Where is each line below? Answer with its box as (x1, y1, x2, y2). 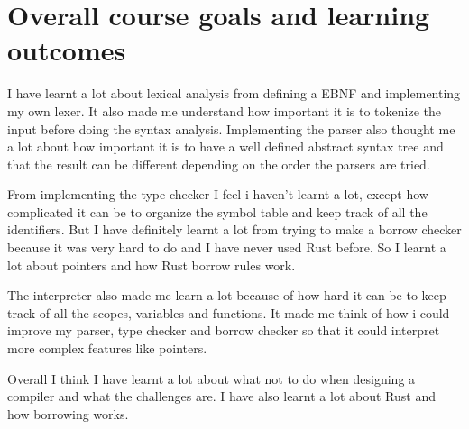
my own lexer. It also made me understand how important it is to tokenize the (7, 101, 441, 120)
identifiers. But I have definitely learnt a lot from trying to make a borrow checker (7, 220, 462, 239)
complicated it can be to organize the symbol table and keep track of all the (7, 202, 428, 221)
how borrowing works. (7, 404, 129, 423)
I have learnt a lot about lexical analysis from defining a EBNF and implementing (7, 84, 461, 103)
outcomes (7, 32, 126, 68)
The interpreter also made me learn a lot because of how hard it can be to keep (7, 286, 446, 305)
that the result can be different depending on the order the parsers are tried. (7, 154, 430, 173)
